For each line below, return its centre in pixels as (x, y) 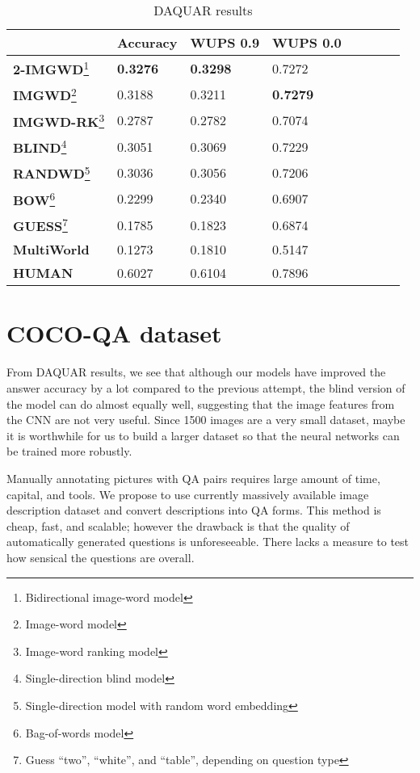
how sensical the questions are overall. (101, 557)
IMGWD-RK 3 (59, 120)
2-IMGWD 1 (51, 68)
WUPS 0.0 (307, 42)
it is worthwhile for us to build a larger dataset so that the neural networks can (203, 435)
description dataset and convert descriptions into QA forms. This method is (194, 510)
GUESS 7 (40, 225)
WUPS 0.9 (225, 42)
